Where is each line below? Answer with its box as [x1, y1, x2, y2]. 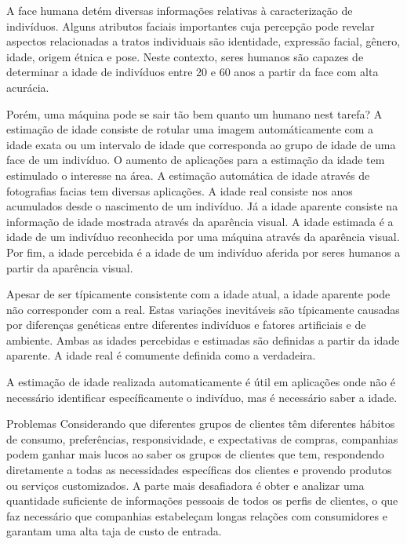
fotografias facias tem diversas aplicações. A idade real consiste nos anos [6, 182, 353, 199]
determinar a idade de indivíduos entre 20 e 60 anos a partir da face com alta [6, 64, 379, 80]
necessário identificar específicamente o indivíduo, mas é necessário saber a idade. [6, 389, 398, 405]
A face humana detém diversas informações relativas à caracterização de [6, 2, 353, 18]
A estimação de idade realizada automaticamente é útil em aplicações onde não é [6, 374, 395, 390]
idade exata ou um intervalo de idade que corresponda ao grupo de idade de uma [6, 136, 396, 152]
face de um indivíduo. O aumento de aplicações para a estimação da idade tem [6, 152, 385, 168]
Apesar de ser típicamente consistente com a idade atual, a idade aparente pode [6, 286, 391, 302]
